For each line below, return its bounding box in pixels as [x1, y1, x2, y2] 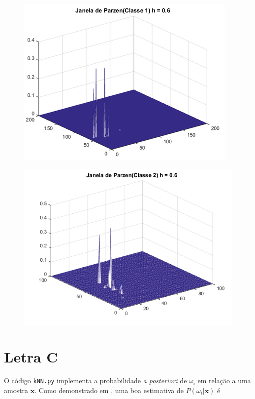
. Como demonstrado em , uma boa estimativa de [34, 385, 184, 395]
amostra [4, 385, 29, 395]
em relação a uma [197, 375, 251, 386]
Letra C [4, 347, 58, 367]
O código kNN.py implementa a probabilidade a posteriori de [4, 375, 187, 386]
